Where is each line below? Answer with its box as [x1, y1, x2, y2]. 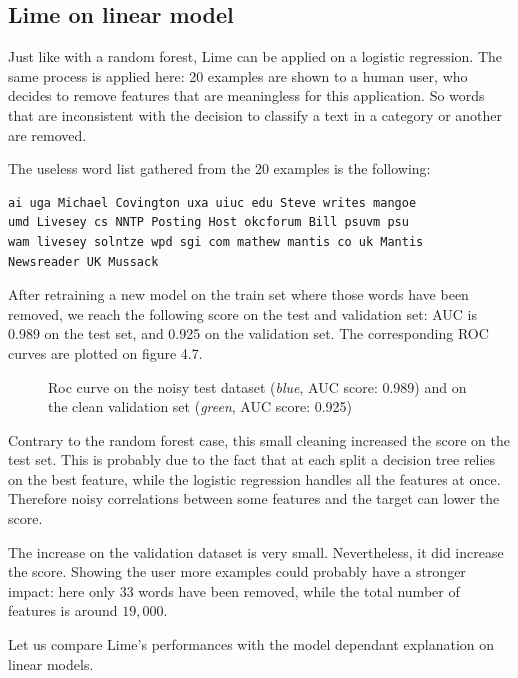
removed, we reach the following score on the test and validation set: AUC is [8, 303, 477, 324]
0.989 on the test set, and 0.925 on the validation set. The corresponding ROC [8, 323, 489, 344]
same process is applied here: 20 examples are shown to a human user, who [8, 65, 468, 86]
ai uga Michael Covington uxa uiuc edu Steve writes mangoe [8, 195, 417, 210]
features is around [8, 600, 118, 621]
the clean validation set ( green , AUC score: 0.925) [48, 396, 353, 417]
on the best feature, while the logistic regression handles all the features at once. [8, 468, 501, 489]
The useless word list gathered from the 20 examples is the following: [8, 158, 431, 179]
